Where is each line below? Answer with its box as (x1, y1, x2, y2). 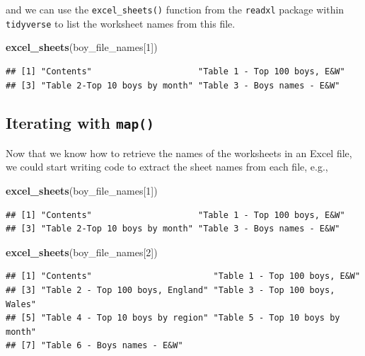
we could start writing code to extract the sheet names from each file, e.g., (6, 159, 328, 174)
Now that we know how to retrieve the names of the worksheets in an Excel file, (6, 145, 352, 160)
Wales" (6, 299, 36, 309)
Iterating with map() (6, 112, 154, 134)
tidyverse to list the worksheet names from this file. (6, 16, 236, 30)
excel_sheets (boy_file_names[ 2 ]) (6, 244, 158, 259)
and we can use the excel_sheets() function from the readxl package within (6, 2, 344, 16)
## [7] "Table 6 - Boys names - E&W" (6, 340, 183, 351)
